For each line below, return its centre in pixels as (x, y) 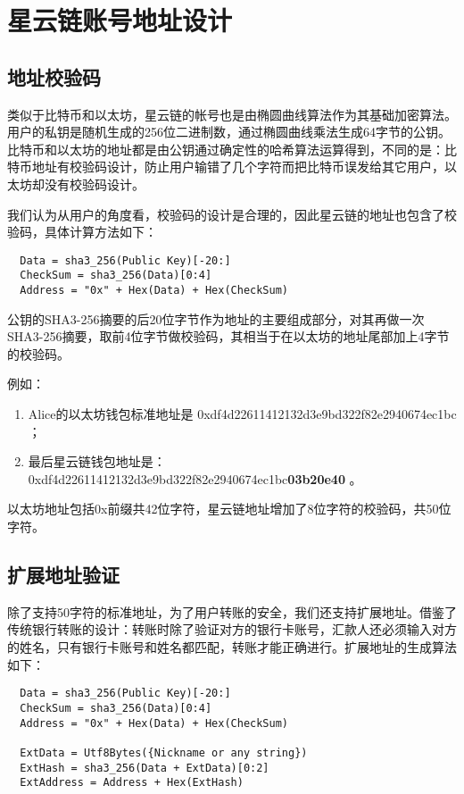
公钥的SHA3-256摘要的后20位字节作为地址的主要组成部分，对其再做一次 (216, 318)
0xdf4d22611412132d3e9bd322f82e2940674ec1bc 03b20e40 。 (195, 478)
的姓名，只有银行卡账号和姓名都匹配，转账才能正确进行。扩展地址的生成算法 (232, 647)
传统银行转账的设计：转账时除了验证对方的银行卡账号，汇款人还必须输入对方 (232, 629)
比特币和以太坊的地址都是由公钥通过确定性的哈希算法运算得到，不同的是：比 (232, 149)
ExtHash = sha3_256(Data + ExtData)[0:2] (145, 768)
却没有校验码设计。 (88, 184)
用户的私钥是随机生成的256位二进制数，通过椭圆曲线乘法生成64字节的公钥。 (229, 132)
